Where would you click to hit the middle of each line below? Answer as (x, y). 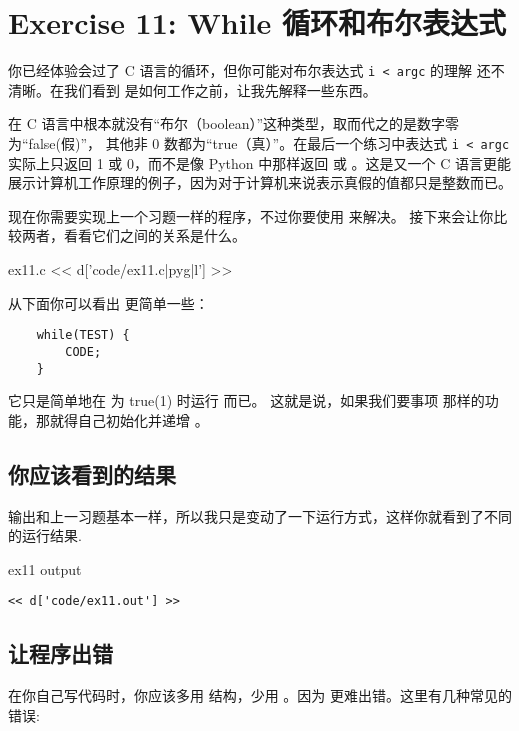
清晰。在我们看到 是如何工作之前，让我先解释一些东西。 (192, 89)
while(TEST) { (83, 335)
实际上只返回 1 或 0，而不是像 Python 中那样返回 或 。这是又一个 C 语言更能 (260, 162)
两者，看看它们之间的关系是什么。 (133, 235)
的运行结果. (45, 535)
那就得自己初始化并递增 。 (122, 419)
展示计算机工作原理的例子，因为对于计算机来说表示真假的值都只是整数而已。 (260, 182)
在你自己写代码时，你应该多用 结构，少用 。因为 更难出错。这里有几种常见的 (260, 695)
